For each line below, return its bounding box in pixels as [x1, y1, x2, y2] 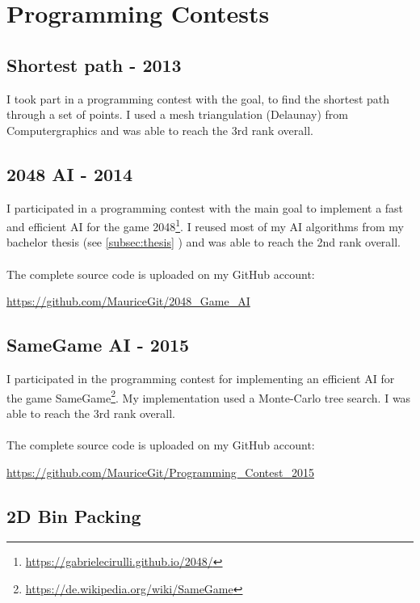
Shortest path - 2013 [6, 52, 182, 77]
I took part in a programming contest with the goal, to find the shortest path [6, 90, 390, 107]
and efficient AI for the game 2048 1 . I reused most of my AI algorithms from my [6, 216, 404, 234]
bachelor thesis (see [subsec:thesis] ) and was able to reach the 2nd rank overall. [6, 234, 401, 251]
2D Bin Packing [6, 503, 141, 528]
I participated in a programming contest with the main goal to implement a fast [6, 199, 404, 216]
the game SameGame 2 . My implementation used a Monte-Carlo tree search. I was [6, 386, 411, 406]
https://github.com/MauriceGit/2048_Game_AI [6, 293, 250, 310]
